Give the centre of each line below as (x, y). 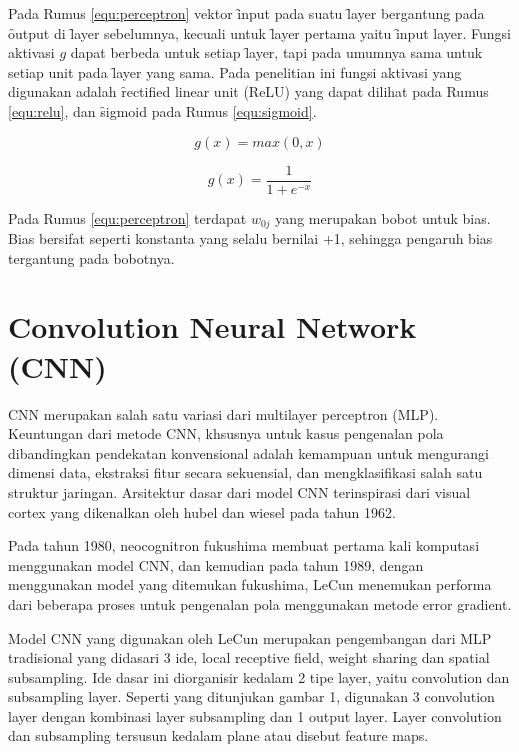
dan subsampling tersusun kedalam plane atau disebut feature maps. (218, 735)
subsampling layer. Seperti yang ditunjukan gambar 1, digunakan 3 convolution (251, 696)
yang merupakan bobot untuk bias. (383, 217)
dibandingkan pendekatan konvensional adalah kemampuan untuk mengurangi (248, 452)
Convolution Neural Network (212, 326)
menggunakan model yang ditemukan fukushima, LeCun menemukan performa (250, 584)
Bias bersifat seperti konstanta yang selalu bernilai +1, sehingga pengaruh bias (250, 238)
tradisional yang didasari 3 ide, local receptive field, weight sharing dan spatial (249, 657)
